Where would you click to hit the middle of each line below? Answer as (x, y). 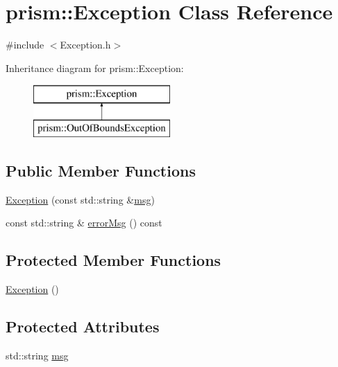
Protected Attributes (83, 326)
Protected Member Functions (113, 260)
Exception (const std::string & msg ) (80, 199)
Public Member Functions (101, 170)
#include (25, 45)
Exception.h (85, 45)
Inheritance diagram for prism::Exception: (95, 68)
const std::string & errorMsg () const (84, 223)
